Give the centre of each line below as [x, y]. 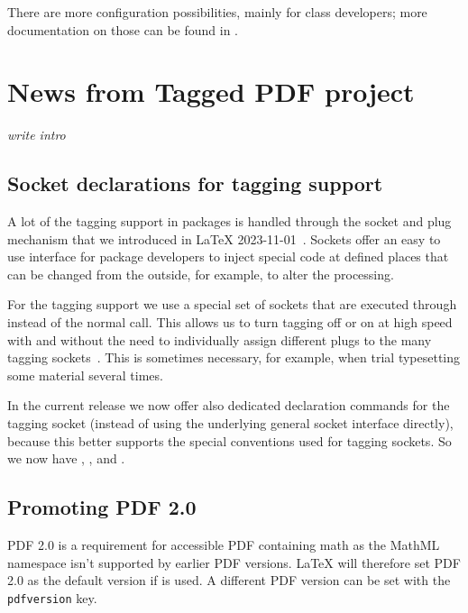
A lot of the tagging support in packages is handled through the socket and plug [229, 221]
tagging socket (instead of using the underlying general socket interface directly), [230, 423]
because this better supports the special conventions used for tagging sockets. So [229, 440]
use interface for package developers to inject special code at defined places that [228, 256]
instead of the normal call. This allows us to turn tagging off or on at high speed [230, 322]
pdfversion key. [52, 597]
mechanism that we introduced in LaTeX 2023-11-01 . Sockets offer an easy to [224, 238]
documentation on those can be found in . [123, 29]
